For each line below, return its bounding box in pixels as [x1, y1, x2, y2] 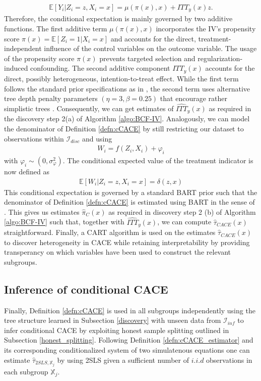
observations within [4, 133, 64, 144]
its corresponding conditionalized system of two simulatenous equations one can [4, 345, 250, 355]
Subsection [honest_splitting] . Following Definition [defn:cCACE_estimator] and [4, 335, 253, 345]
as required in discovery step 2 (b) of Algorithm [108, 206, 256, 217]
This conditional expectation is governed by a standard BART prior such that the [4, 186, 257, 197]
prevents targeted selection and [99, 53, 195, 63]
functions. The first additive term [4, 23, 107, 34]
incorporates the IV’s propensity [156, 23, 256, 34]
